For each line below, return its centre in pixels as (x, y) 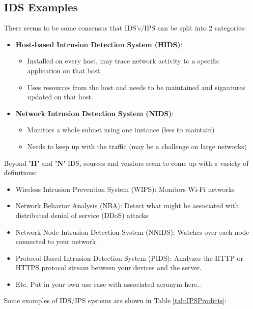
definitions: (20, 172)
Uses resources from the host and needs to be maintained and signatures (136, 87)
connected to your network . (58, 241)
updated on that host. (60, 97)
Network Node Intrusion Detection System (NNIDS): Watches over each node (132, 232)
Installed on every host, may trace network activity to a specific (123, 61)
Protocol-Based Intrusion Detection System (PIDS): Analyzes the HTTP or (129, 258)
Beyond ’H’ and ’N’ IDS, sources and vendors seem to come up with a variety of (126, 163)
